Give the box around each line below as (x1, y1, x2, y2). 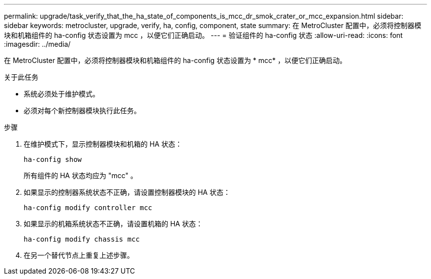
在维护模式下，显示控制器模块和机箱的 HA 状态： (24, 140, 182, 148)
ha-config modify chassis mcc (24, 235, 140, 243)
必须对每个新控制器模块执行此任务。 (24, 106, 141, 115)
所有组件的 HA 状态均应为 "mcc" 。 (24, 171, 137, 180)
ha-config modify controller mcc (24, 204, 153, 212)
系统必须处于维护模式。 (24, 90, 99, 98)
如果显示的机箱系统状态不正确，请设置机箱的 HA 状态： (24, 219, 203, 228)
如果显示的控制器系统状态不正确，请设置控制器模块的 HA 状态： (24, 188, 230, 196)
